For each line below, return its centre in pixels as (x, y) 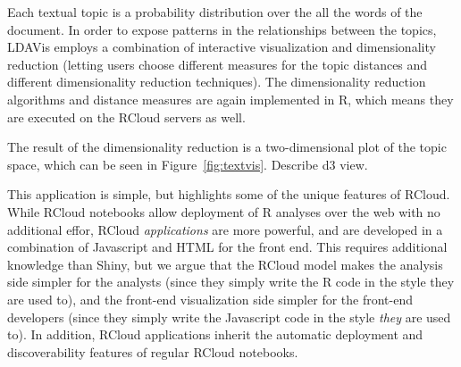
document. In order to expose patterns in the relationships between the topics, (222, 29)
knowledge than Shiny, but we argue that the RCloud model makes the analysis (225, 264)
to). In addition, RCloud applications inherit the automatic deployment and (215, 334)
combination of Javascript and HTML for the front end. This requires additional (227, 247)
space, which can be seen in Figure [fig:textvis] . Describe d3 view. (188, 164)
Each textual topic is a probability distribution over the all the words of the (215, 12)
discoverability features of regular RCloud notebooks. (153, 351)
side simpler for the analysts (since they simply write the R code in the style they (231, 282)
